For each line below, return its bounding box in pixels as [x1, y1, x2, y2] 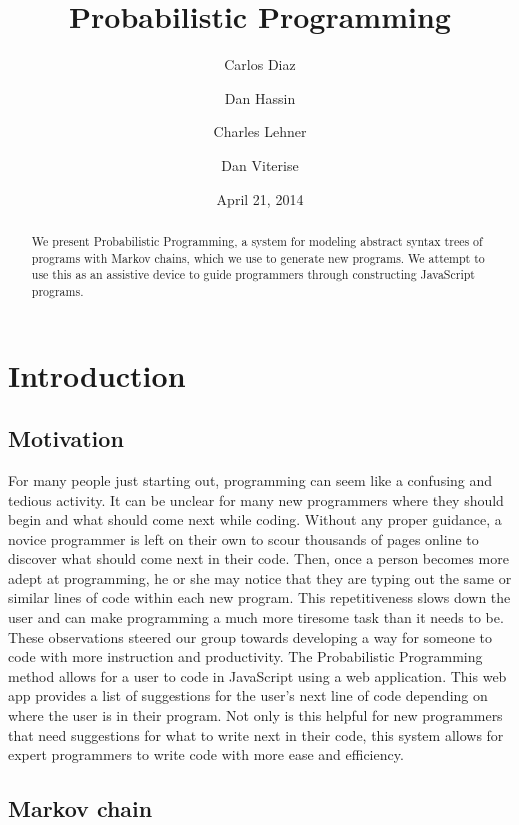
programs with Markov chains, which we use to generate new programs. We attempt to [31, 249, 485, 266]
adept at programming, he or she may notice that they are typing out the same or [8, 567, 512, 588]
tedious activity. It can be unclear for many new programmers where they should [8, 489, 504, 510]
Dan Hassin [224, 87, 296, 108]
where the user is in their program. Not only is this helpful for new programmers [8, 705, 503, 726]
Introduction [8, 354, 186, 395]
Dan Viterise [221, 154, 299, 175]
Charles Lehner [213, 121, 307, 142]
